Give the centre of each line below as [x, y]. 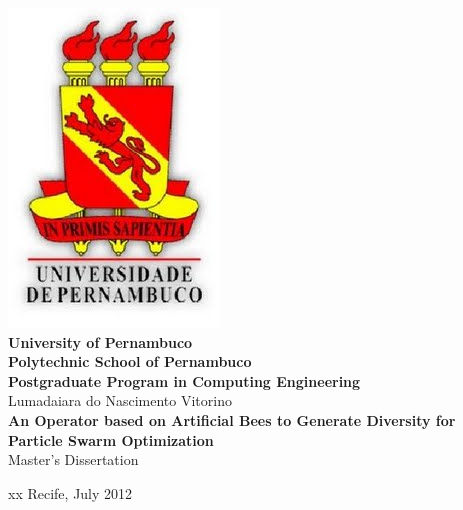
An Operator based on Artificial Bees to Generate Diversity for [232, 419]
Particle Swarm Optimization [111, 439]
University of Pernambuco [100, 341]
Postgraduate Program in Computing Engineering [184, 380]
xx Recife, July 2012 [70, 492]
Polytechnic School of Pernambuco [130, 361]
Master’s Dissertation [73, 459]
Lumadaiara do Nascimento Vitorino [120, 400]
